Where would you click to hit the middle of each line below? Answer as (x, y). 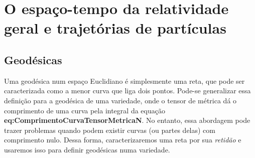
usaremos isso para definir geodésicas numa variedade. (87, 149)
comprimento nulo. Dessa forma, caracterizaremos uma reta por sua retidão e (123, 140)
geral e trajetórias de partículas (115, 28)
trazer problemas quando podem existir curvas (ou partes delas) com (110, 130)
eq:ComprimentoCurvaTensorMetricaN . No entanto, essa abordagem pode (127, 120)
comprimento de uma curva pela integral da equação (85, 110)
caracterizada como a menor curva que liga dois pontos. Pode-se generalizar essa (127, 91)
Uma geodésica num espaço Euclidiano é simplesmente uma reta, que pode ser (124, 81)
